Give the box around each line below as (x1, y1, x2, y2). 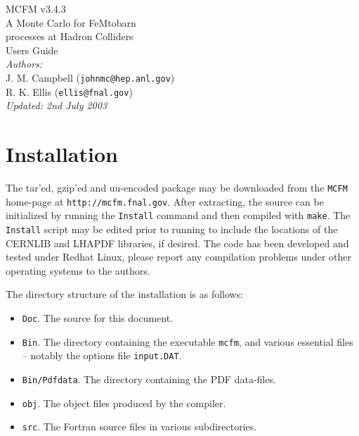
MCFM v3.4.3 (6, 1, 66, 15)
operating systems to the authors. (6, 263, 150, 278)
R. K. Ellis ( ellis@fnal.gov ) (6, 84, 133, 99)
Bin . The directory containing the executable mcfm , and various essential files (22, 334, 353, 349)
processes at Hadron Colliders (6, 29, 133, 44)
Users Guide (6, 42, 58, 57)
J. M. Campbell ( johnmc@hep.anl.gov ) (6, 70, 175, 85)
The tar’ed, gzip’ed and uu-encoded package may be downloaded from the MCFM (6, 180, 348, 194)
